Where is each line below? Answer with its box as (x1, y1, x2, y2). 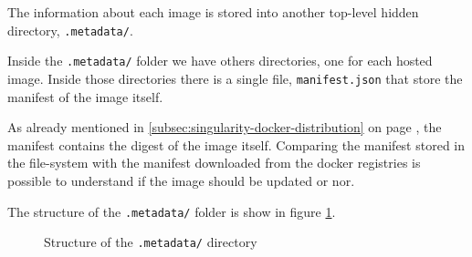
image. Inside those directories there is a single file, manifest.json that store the (7, 68, 463, 87)
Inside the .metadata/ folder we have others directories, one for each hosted (7, 51, 433, 70)
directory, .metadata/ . (7, 20, 133, 39)
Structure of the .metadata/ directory (44, 232, 257, 252)
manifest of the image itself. (7, 87, 163, 106)
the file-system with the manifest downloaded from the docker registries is (7, 153, 421, 172)
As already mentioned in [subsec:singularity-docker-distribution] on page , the (7, 118, 442, 137)
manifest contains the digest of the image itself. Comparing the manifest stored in (7, 135, 466, 154)
